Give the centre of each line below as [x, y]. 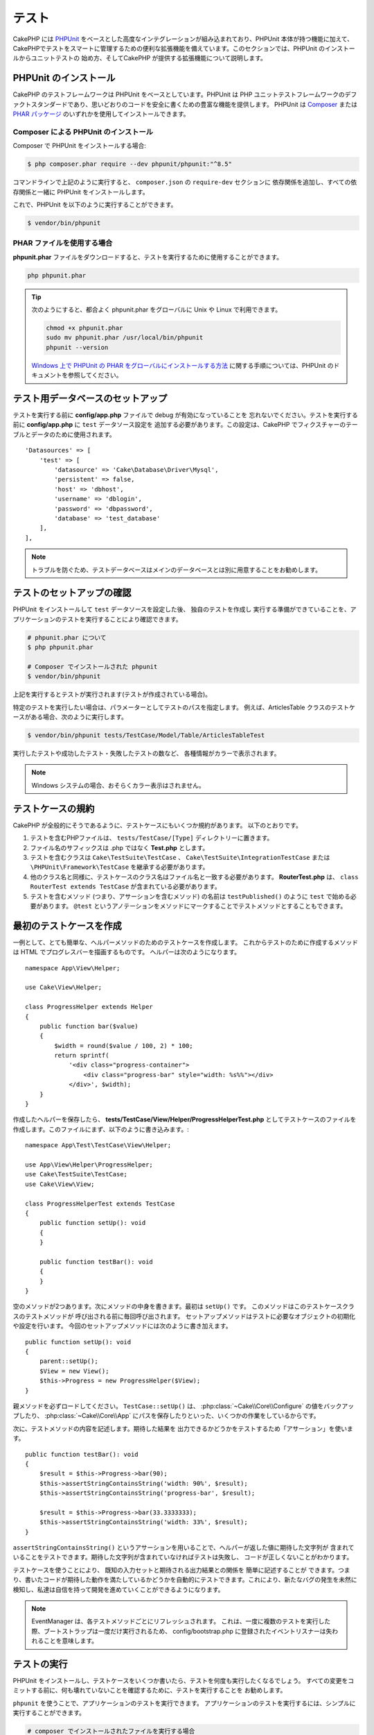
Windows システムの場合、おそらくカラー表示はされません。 [118, 785]
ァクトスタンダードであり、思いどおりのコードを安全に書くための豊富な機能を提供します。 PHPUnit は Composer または [185, 104]
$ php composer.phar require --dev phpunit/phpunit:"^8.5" [130, 164]
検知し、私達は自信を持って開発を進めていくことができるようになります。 [118, 1589]
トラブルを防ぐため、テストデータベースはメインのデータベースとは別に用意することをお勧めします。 [177, 570]
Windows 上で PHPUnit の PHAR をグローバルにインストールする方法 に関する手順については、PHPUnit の [182, 365]
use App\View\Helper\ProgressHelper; [89, 1165]
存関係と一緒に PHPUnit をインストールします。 [81, 192]
